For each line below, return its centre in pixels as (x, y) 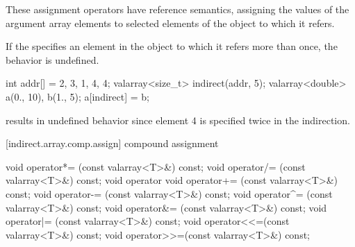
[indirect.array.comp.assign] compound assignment (112, 143)
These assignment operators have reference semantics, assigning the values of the (177, 9)
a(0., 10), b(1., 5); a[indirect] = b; (77, 96)
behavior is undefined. (52, 59)
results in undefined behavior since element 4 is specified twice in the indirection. (178, 120)
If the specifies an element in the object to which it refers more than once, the (172, 46)
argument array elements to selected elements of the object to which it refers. (170, 23)
